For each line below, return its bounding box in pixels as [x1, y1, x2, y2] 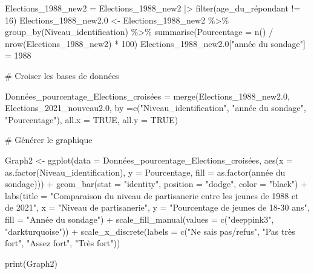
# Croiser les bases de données [5, 69, 119, 81]
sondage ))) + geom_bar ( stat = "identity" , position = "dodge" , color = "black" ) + [5, 177, 308, 190]
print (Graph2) [5, 256, 57, 269]
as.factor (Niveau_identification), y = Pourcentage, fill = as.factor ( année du [5, 165, 286, 178]
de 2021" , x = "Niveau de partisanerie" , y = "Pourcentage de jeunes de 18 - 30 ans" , [5, 201, 310, 214]
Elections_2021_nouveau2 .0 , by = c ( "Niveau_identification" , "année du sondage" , [5, 101, 306, 114]
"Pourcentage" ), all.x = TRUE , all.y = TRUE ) [5, 113, 178, 126]
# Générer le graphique [5, 133, 93, 146]
